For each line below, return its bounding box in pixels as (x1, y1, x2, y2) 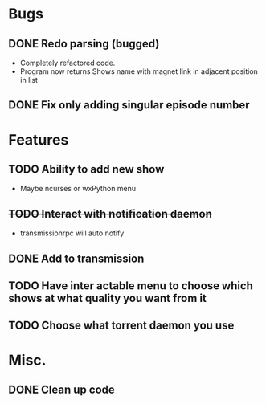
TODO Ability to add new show (8, 162, 165, 176)
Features (8, 130, 69, 149)
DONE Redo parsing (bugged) (8, 37, 160, 51)
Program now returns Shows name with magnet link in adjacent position (19, 67, 259, 76)
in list (19, 75, 39, 84)
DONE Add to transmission (8, 251, 145, 265)
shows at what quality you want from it (8, 291, 207, 305)
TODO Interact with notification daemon (8, 206, 213, 221)
